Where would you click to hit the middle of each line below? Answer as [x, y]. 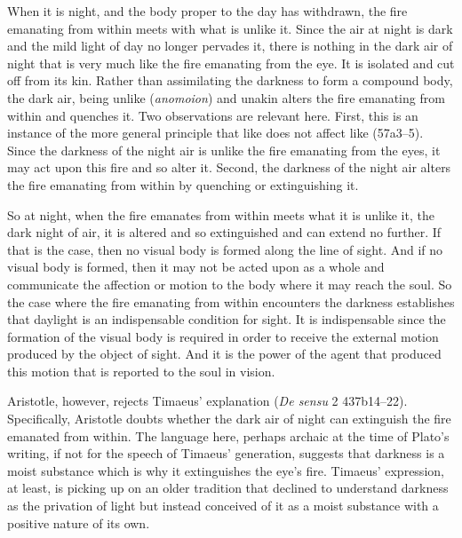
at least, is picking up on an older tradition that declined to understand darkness [228, 488]
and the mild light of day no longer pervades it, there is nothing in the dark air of [230, 46]
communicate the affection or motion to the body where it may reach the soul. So [230, 284]
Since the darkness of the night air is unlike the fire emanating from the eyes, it [224, 150]
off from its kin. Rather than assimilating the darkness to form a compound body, [230, 80]
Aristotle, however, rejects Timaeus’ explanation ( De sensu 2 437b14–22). [207, 401]
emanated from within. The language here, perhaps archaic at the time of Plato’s [228, 435]
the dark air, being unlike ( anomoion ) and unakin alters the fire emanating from [226, 97]
